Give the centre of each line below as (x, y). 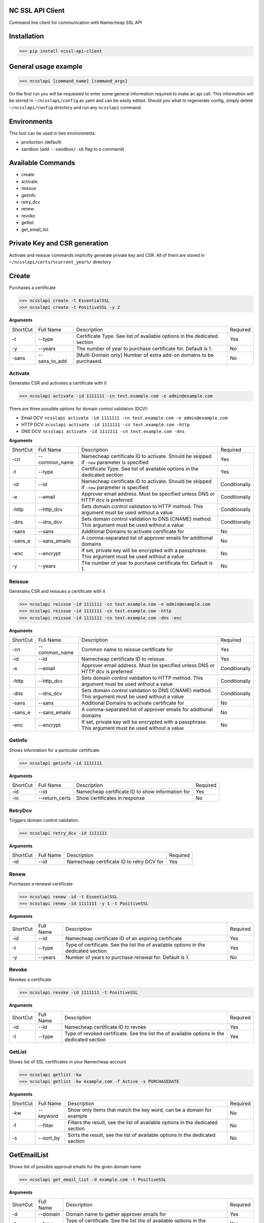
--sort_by (49, 1138)
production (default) (42, 142)
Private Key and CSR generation (59, 243)
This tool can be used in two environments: (53, 133)
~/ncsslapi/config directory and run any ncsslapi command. (75, 107)
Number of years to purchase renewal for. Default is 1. (127, 957)
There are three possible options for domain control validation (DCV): (79, 409)
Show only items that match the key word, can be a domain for (140, 1110)
